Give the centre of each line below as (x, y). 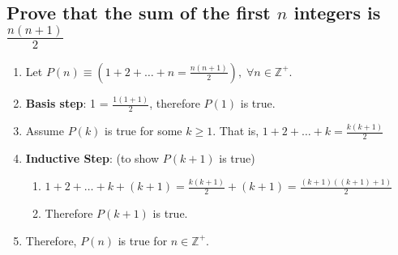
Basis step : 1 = (67, 103)
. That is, (236, 131)
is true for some (143, 131)
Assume (45, 131)
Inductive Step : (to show (92, 158)
